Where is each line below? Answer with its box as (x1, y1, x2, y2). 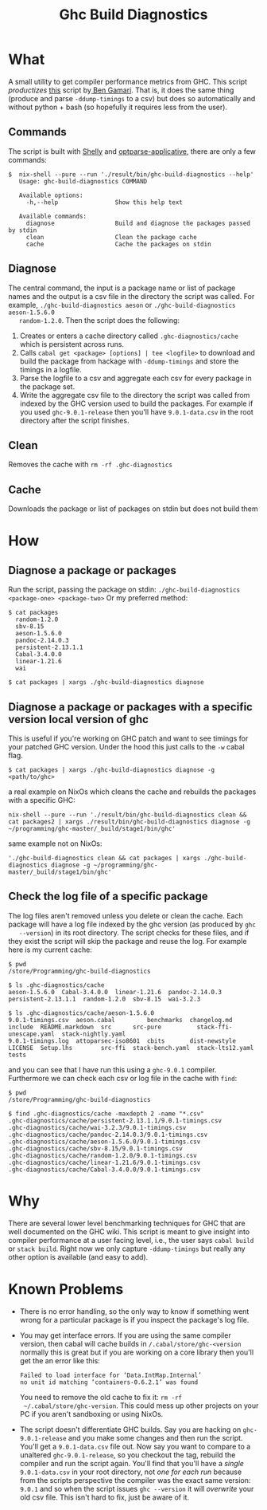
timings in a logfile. (19, 364, 82, 374)
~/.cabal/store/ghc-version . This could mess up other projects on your (23, 1401, 259, 1410)
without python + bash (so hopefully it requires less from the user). (8, 102, 228, 112)
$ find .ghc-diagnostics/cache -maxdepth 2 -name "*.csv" (8, 1110, 204, 1118)
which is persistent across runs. (19, 339, 125, 348)
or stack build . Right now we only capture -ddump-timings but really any (8, 1244, 246, 1253)
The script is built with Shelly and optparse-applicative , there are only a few (8, 146, 257, 156)
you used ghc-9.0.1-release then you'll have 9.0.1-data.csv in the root (19, 407, 254, 416)
